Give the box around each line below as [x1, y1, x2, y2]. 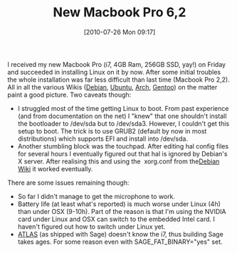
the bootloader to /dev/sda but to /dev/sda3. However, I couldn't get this [17, 119, 230, 128]
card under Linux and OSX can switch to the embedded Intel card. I [17, 215, 216, 223]
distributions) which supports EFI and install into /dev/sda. [17, 134, 189, 143]
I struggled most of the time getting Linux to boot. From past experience [17, 104, 229, 112]
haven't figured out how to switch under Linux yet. [17, 222, 166, 231]
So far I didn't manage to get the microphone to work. [17, 192, 176, 200]
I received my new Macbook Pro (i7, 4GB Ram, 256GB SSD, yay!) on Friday [7, 60, 226, 68]
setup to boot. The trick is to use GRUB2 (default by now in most [17, 126, 207, 135]
